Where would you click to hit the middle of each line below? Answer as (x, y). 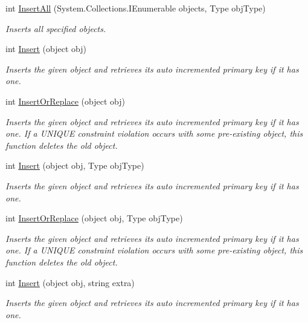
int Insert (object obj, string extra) (70, 282)
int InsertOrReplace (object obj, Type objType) (94, 218)
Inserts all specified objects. (56, 28)
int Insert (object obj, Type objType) (75, 165)
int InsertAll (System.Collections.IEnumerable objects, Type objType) (136, 8)
